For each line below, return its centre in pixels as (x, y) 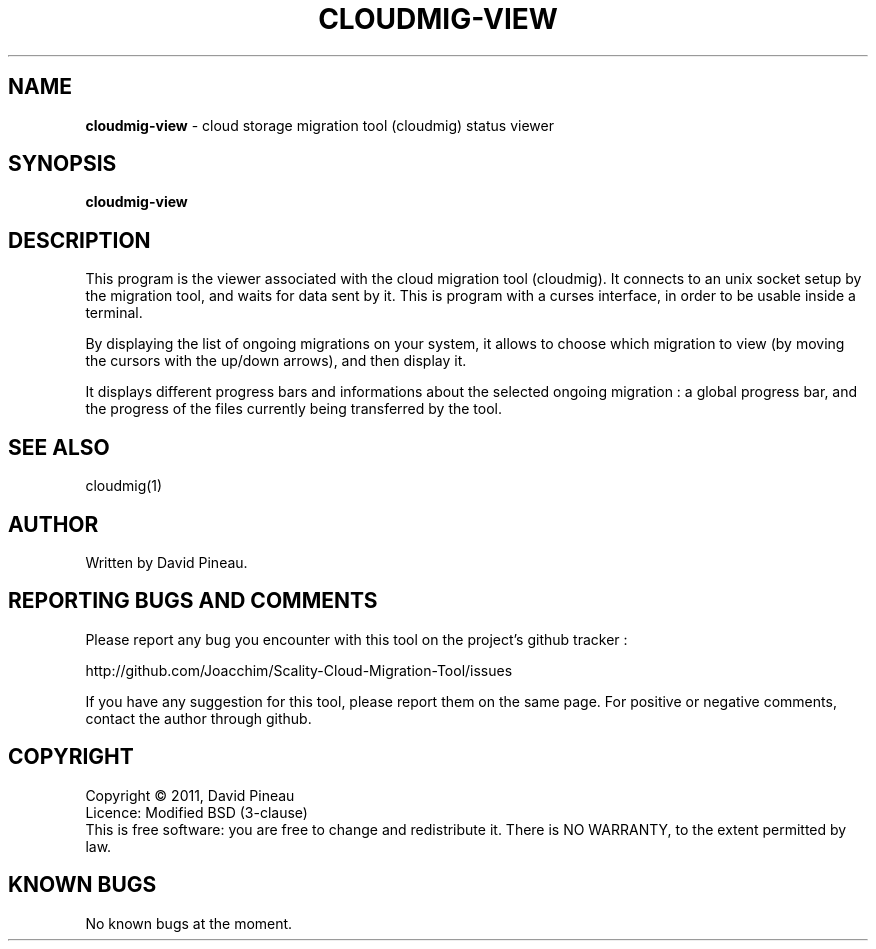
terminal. (114, 313)
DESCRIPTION (79, 240)
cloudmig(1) (124, 486)
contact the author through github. (198, 718)
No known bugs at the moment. (189, 923)
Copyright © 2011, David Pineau (190, 795)
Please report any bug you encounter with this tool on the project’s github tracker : (356, 639)
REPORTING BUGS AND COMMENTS (193, 601)
